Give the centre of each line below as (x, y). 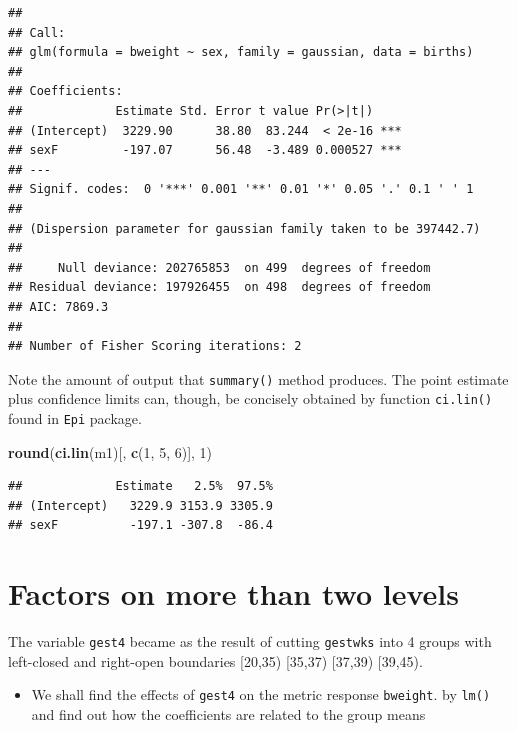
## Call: (37, 32)
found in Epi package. (75, 418)
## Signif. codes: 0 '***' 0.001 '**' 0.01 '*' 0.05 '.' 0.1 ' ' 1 (241, 189)
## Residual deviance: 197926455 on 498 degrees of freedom (219, 287)
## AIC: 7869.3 (58, 306)
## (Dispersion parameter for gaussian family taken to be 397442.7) (244, 228)
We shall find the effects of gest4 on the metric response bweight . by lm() (261, 694)
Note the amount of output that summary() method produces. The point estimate (258, 378)
